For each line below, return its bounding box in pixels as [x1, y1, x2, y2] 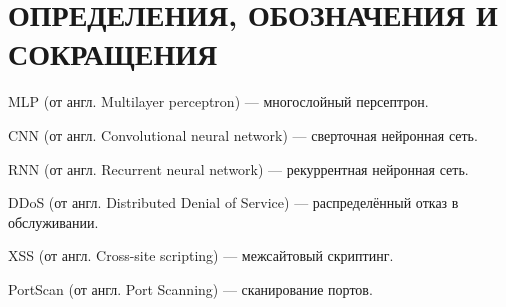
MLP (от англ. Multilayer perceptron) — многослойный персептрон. [8, 91, 429, 112]
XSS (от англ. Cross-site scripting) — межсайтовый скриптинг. [8, 245, 394, 266]
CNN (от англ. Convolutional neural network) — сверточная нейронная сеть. [8, 124, 478, 145]
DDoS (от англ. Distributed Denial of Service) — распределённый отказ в [8, 192, 459, 213]
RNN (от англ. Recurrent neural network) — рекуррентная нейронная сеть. [8, 158, 469, 179]
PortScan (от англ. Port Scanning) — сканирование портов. [8, 278, 373, 299]
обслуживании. [8, 211, 99, 232]
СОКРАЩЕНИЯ [8, 33, 218, 74]
